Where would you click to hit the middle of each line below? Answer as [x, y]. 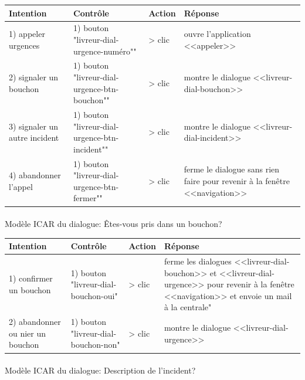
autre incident [34, 138]
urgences [24, 45]
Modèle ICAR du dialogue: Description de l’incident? [100, 370]
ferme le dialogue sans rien [232, 169]
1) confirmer [31, 278]
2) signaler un [34, 77]
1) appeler [27, 34]
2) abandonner [35, 322]
